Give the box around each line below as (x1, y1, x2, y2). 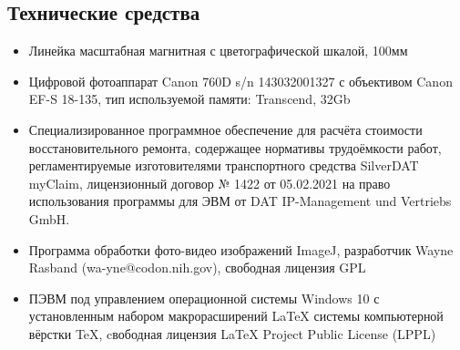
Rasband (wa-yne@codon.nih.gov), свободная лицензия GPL (28, 258, 366, 277)
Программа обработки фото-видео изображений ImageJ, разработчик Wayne (28, 240, 454, 259)
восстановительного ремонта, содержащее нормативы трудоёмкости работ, (28, 138, 442, 157)
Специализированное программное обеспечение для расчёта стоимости (28, 119, 423, 139)
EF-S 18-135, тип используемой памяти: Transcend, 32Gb (28, 89, 351, 108)
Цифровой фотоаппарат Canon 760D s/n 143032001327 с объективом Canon (28, 71, 453, 90)
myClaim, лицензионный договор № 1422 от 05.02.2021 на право (28, 173, 391, 192)
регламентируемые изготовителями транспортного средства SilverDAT (28, 156, 419, 175)
